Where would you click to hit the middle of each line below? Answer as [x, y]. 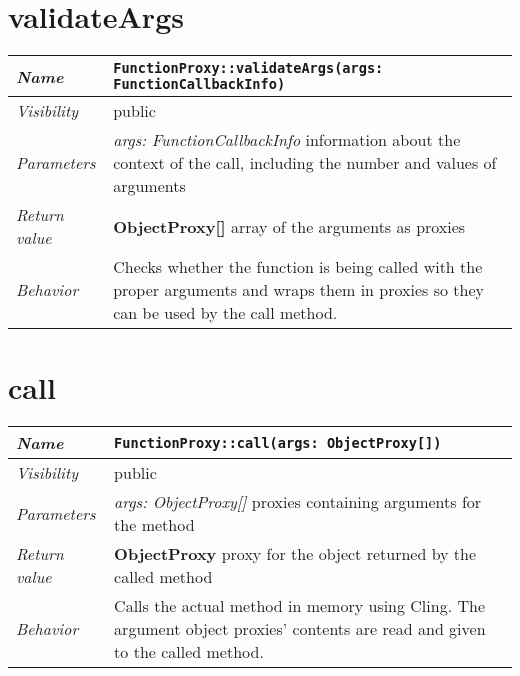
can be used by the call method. [225, 313]
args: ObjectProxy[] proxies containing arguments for [298, 502]
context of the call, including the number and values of [305, 163]
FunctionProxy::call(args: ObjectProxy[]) [278, 442]
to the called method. [189, 652]
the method [154, 525]
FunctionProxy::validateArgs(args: [248, 68]
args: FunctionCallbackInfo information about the [287, 140]
